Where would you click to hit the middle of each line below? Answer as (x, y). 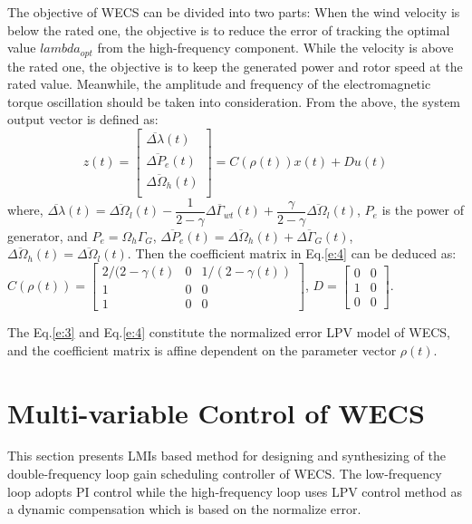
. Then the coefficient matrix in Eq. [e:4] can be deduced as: (292, 253)
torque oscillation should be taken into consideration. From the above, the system (234, 101)
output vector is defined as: (83, 119)
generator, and (48, 235)
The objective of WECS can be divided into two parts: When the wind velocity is (234, 12)
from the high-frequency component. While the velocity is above (275, 48)
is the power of (423, 210)
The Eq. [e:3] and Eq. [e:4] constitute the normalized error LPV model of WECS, (229, 332)
